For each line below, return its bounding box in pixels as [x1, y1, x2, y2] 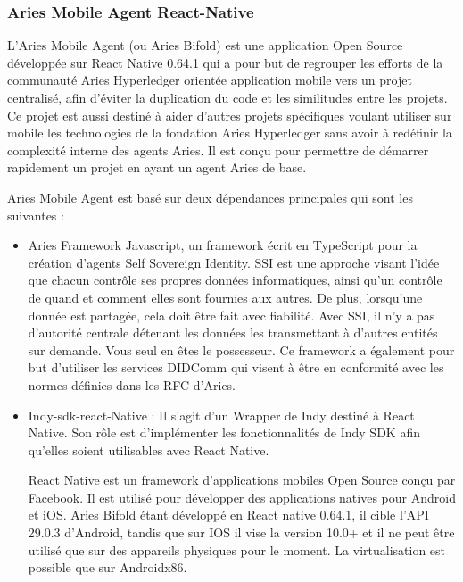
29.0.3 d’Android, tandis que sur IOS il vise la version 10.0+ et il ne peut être [28, 523, 455, 542]
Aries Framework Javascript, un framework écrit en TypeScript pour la [28, 236, 418, 254]
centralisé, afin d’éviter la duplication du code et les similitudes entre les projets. [7, 88, 448, 106]
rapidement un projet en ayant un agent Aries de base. [7, 158, 307, 177]
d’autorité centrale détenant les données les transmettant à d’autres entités [28, 323, 438, 342]
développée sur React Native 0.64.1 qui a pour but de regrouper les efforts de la [7, 53, 443, 71]
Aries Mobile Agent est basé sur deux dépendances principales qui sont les [7, 187, 413, 206]
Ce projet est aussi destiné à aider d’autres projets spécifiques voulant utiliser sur [7, 105, 452, 124]
